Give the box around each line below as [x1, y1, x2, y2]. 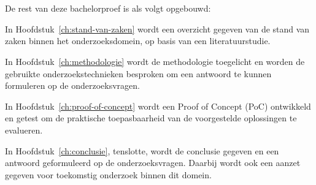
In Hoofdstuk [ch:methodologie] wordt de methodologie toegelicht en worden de [5, 55, 305, 67]
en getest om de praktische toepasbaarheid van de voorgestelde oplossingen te [5, 111, 297, 124]
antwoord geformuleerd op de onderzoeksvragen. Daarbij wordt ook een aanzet [5, 156, 301, 169]
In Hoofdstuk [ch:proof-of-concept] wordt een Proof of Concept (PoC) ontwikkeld [5, 99, 311, 112]
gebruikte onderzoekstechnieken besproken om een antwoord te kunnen [5, 67, 272, 80]
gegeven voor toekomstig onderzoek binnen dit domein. [5, 168, 212, 181]
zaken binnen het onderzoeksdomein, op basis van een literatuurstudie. [5, 34, 271, 47]
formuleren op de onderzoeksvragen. [5, 79, 140, 92]
